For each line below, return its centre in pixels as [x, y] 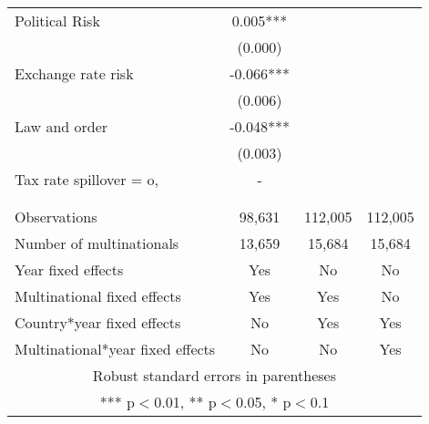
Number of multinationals [97, 243]
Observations [56, 217]
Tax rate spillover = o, [87, 179]
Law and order [61, 126]
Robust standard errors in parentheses [214, 375]
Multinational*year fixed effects [115, 349]
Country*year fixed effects [98, 322]
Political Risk [57, 21]
